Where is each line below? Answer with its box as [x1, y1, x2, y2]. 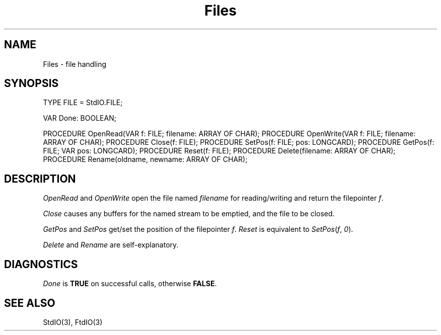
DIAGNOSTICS [4, 258, 78, 271]
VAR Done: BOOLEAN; [43, 114, 116, 123]
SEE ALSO [4, 296, 55, 309]
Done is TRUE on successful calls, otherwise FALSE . [43, 279, 217, 288]
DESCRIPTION [4, 172, 76, 185]
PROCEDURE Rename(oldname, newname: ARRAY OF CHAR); [43, 155, 248, 164]
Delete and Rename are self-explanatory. [43, 240, 179, 249]
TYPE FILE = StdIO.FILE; [43, 98, 123, 107]
